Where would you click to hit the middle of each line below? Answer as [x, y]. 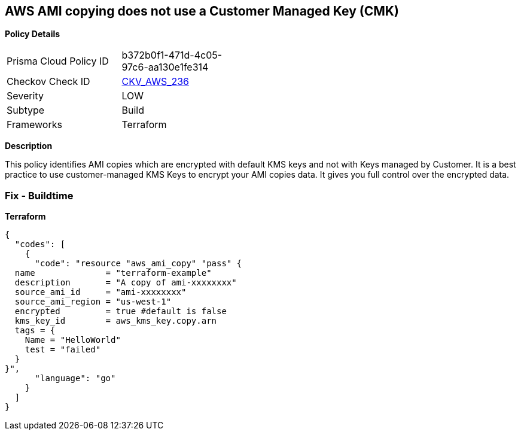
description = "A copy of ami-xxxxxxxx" [126, 283]
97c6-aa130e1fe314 [165, 67]
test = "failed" [63, 350]
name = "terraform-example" [113, 273]
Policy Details [33, 34]
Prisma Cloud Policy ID [58, 61]
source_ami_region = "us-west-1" [93, 302]
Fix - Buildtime [39, 195]
